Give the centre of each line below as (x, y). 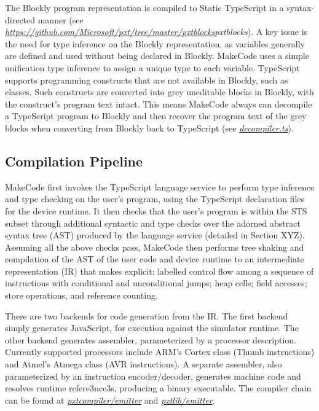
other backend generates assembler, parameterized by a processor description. (151, 339)
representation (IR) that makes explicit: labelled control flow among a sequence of (159, 271)
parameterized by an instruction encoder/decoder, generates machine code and (153, 376)
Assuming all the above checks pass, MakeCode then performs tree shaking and (155, 247)
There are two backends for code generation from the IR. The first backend (147, 315)
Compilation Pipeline (74, 161)
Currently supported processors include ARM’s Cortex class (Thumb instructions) (160, 352)
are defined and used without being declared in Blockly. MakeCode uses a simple (157, 56)
